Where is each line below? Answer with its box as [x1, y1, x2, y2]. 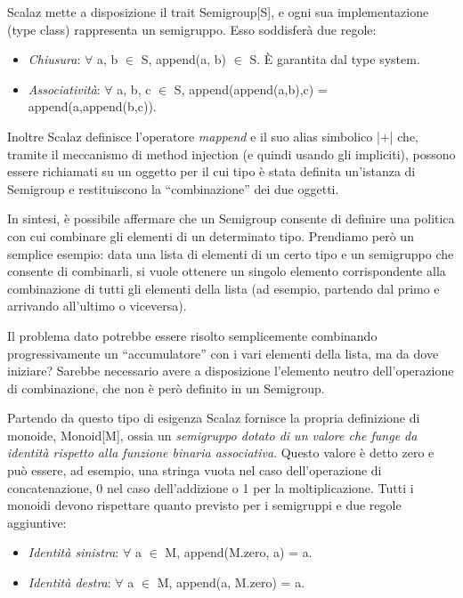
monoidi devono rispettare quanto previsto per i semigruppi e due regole [7, 496, 402, 514]
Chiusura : [28, 50, 81, 69]
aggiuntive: [7, 513, 67, 531]
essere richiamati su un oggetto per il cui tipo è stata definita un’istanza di [7, 162, 416, 181]
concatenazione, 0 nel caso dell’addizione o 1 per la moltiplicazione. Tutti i [7, 478, 414, 497]
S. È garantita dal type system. [249, 50, 420, 69]
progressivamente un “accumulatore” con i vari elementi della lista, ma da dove [7, 343, 439, 362]
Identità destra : [28, 573, 111, 592]
